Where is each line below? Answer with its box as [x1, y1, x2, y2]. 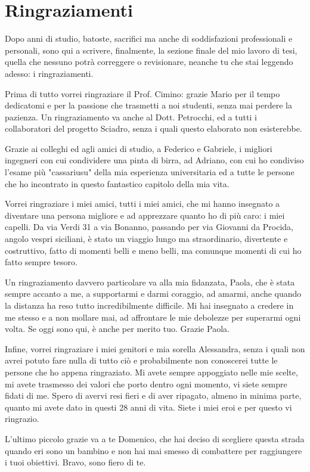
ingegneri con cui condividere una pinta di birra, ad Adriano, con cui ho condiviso [5, 154, 304, 166]
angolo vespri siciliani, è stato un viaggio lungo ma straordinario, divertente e [5, 232, 288, 245]
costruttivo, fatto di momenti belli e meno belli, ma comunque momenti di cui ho [5, 244, 302, 256]
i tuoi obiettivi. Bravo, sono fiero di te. [5, 456, 146, 468]
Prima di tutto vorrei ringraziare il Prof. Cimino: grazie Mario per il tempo [5, 87, 280, 100]
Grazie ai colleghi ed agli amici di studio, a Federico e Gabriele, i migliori [5, 142, 272, 154]
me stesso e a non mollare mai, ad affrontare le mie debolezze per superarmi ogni [5, 310, 301, 323]
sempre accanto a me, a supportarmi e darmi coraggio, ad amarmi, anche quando [5, 287, 302, 300]
